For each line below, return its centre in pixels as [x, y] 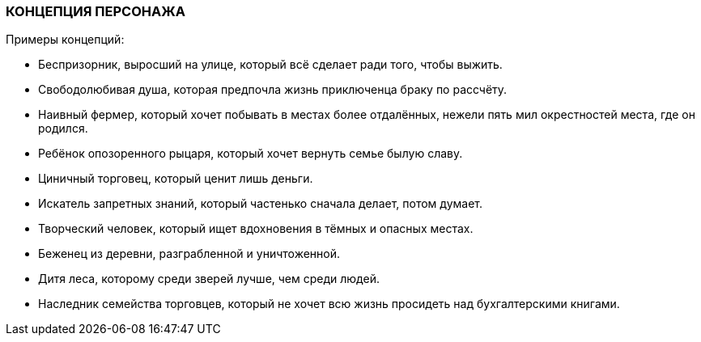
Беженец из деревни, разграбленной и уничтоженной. [189, 254]
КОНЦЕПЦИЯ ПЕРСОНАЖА [96, 11]
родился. [63, 129]
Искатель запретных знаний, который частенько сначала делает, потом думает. [260, 204]
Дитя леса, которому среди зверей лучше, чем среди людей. [209, 279]
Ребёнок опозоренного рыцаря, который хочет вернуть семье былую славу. [251, 154]
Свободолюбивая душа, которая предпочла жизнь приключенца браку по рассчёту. [273, 90]
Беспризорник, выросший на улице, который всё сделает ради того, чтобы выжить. [270, 65]
